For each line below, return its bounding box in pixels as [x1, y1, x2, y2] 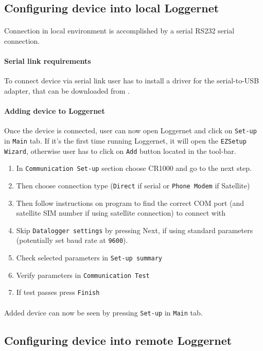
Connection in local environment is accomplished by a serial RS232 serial [4, 25, 235, 36]
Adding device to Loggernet [4, 106, 105, 116]
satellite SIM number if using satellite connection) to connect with [16, 207, 226, 218]
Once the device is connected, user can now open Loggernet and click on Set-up [4, 125, 257, 136]
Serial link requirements [4, 56, 91, 66]
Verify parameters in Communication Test [16, 269, 150, 280]
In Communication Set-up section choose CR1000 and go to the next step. [16, 163, 252, 173]
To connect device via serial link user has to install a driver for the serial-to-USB [4, 75, 259, 86]
